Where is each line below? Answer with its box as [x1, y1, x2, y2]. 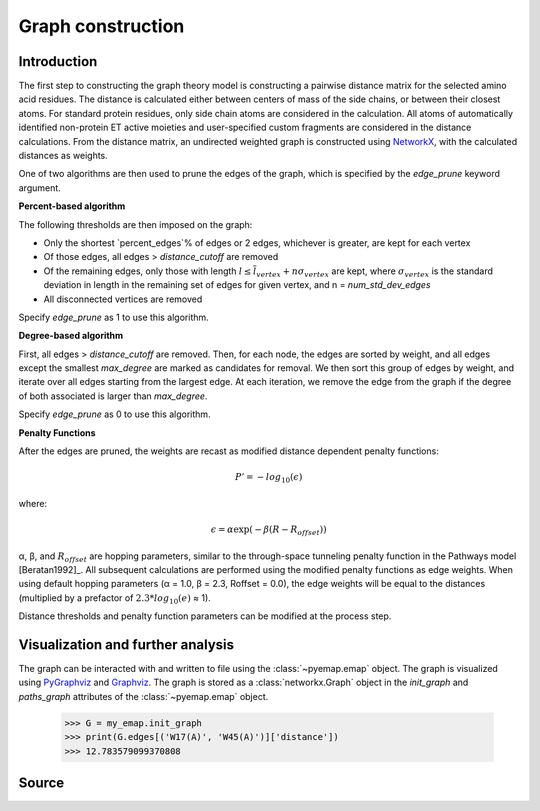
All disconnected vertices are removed [43, 293, 203, 305]
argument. [18, 181, 62, 194]
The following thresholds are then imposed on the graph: [18, 218, 253, 230]
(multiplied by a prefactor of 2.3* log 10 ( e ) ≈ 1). [18, 591, 212, 606]
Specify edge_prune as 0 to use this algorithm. [18, 408, 211, 420]
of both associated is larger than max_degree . [18, 390, 208, 402]
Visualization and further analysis [18, 636, 235, 653]
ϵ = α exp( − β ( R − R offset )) [210, 523, 327, 537]
